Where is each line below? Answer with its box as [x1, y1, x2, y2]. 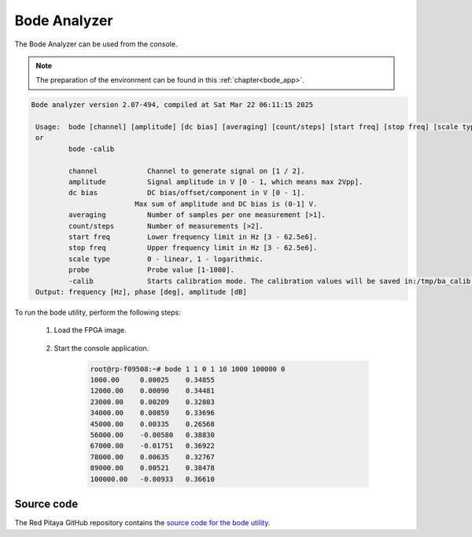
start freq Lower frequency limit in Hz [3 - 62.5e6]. [68, 233, 318, 241]
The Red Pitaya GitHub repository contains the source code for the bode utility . [14, 518, 271, 528]
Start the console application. [53, 343, 149, 353]
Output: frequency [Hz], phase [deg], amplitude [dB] [35, 287, 247, 296]
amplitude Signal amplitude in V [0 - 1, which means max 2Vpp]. [68, 178, 363, 186]
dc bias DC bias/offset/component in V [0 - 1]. [68, 189, 305, 197]
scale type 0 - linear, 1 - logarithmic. [68, 254, 264, 263]
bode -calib [68, 144, 115, 153]
